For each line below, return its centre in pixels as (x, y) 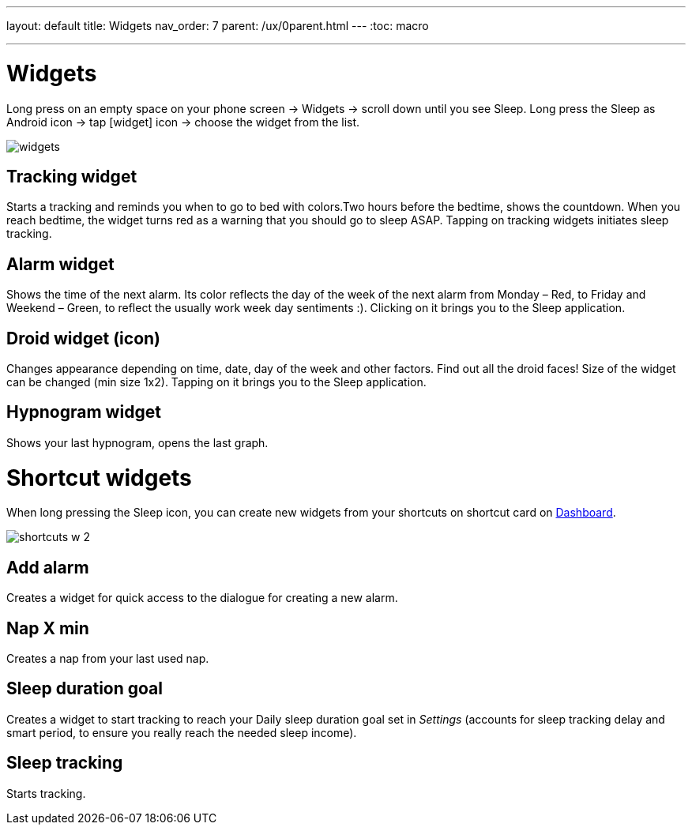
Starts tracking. (46, 793)
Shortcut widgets (99, 478)
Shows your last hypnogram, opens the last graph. (137, 442)
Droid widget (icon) (84, 338)
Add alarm (48, 567)
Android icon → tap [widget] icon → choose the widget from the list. (183, 122)
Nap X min (48, 628)
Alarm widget (60, 264)
